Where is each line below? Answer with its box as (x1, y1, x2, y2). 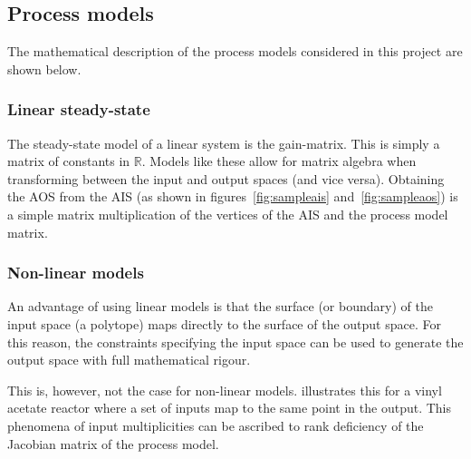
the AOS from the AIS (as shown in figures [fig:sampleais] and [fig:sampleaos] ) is (7, 187, 458, 206)
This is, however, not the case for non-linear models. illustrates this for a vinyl (7, 380, 442, 399)
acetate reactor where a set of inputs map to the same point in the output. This (7, 398, 451, 417)
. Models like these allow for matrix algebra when (141, 151, 417, 171)
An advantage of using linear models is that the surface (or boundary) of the (7, 297, 433, 316)
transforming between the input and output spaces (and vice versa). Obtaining (7, 169, 445, 188)
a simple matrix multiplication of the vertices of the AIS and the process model (7, 204, 448, 223)
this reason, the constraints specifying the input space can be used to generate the (7, 332, 464, 351)
